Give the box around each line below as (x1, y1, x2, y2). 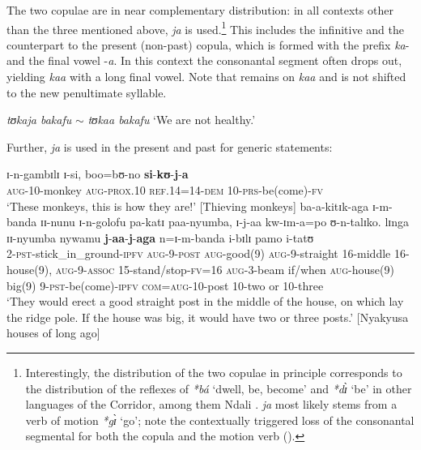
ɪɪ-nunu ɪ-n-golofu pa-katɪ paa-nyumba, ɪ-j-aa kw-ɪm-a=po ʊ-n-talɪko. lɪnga (40, 213, 409, 230)
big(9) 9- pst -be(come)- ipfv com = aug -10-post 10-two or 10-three (6, 276, 324, 294)
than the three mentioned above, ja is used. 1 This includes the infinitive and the (6, 18, 404, 37)
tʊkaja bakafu (6, 111, 72, 128)
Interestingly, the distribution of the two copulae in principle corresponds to (25, 363, 402, 380)
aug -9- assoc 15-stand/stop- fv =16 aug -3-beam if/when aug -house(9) (55, 260, 394, 277)
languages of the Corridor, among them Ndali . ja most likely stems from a (25, 396, 398, 413)
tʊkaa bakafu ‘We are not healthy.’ (87, 111, 256, 128)
